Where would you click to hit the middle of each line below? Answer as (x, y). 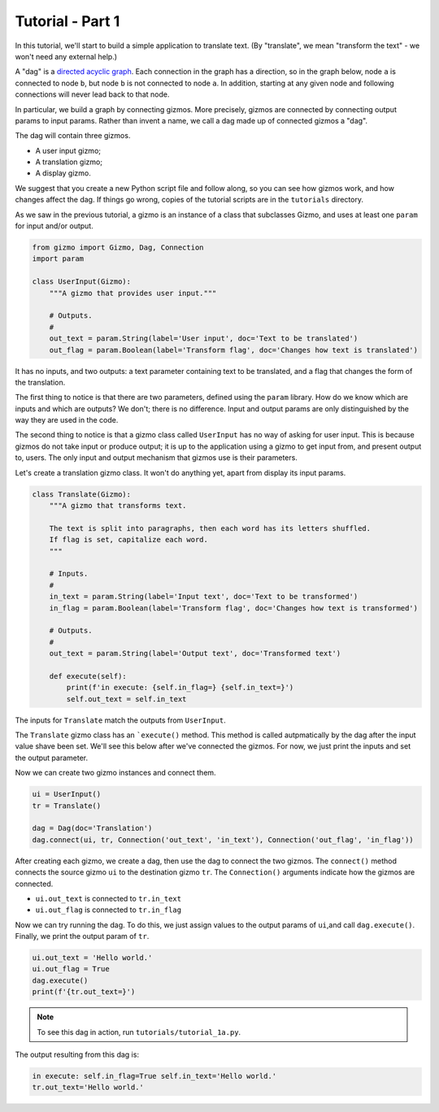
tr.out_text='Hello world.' (88, 1088)
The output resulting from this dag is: (77, 1054)
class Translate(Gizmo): (82, 494)
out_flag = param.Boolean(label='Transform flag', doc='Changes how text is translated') (234, 350)
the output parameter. (52, 758)
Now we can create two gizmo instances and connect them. (115, 773)
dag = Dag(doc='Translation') (92, 828)
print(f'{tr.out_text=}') (84, 992)
